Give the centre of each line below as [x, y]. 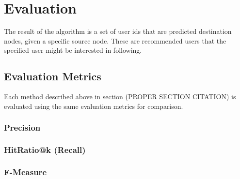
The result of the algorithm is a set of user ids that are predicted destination [118, 31]
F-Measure [25, 172]
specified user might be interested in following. [73, 50]
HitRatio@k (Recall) [45, 150]
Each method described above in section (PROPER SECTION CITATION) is [120, 97]
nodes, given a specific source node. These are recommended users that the [115, 40]
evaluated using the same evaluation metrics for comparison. [94, 106]
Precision [22, 127]
